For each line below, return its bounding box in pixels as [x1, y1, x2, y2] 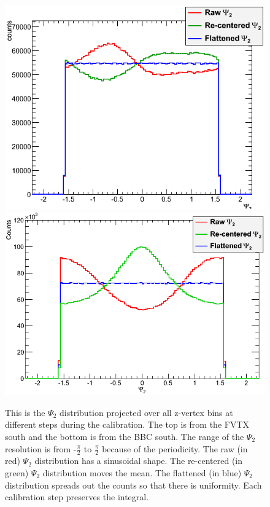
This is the [5, 406, 45, 419]
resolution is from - [5, 442, 77, 455]
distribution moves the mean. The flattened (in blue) [42, 466, 242, 479]
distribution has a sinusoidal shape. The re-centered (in [34, 454, 242, 467]
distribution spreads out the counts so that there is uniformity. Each [5, 478, 262, 491]
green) [5, 466, 29, 479]
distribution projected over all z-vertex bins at [60, 406, 233, 419]
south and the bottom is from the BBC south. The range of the [5, 430, 244, 442]
